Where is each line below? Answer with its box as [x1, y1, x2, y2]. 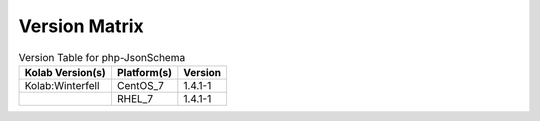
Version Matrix [18, 15, 144, 37]
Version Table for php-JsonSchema [18, 50, 186, 64]
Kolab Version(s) [24, 65, 107, 79]
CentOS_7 [116, 78, 165, 92]
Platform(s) [116, 65, 172, 79]
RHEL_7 [116, 91, 154, 105]
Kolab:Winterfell [24, 78, 100, 92]
